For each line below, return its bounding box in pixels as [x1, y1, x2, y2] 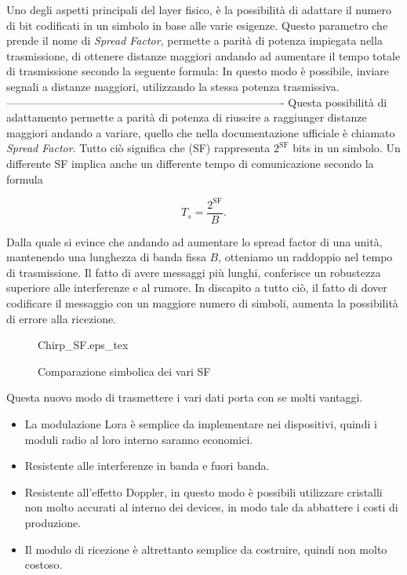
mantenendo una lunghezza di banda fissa [6, 249, 206, 265]
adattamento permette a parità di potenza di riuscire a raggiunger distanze [6, 109, 367, 126]
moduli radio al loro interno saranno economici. [24, 431, 253, 447]
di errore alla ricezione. [6, 310, 117, 326]
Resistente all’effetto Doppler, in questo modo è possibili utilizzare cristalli [24, 483, 383, 500]
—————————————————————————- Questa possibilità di [6, 93, 387, 110]
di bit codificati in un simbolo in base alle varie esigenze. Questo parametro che [6, 16, 388, 33]
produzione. [24, 515, 82, 530]
